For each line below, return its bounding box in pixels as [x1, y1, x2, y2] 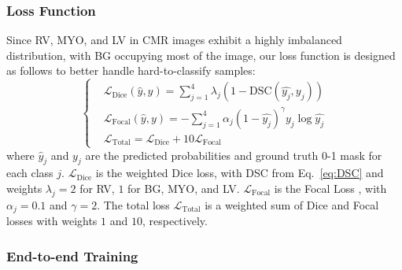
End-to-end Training [6, 246, 138, 265]
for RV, [79, 179, 115, 196]
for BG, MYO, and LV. [127, 179, 240, 196]
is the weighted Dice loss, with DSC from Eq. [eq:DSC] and [95, 165, 384, 181]
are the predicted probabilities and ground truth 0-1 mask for [85, 146, 382, 163]
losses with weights [6, 213, 98, 229]
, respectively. [142, 213, 208, 229]
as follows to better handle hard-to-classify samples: [6, 62, 256, 79]
